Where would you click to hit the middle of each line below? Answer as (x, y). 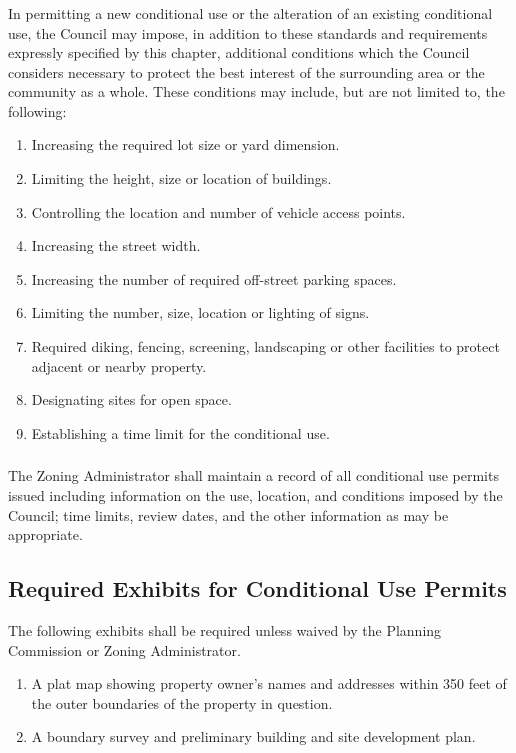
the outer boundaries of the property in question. (182, 702)
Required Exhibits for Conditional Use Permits (257, 588)
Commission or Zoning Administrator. (124, 649)
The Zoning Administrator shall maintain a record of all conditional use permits (253, 475)
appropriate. (45, 534)
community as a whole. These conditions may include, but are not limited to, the (256, 91)
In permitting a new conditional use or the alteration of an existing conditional (250, 12)
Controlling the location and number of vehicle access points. (218, 211)
